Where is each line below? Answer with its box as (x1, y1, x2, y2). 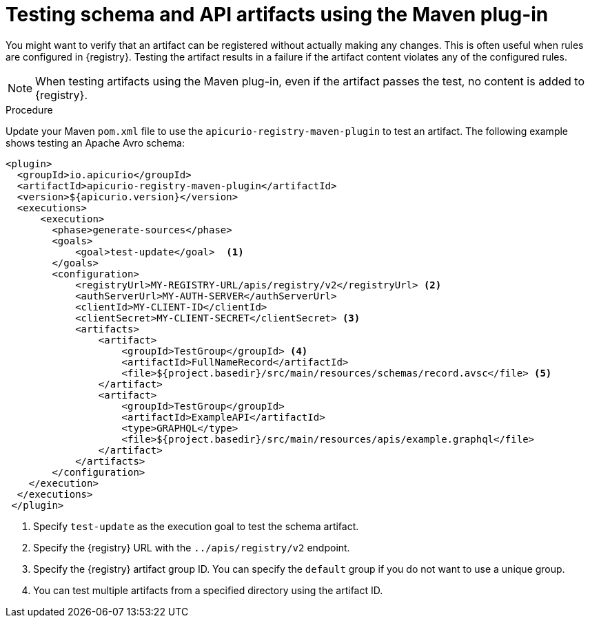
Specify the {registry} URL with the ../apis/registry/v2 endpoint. (33, 541, 350, 553)
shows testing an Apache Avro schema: (6, 136, 185, 149)
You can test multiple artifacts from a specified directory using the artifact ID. (33, 584, 383, 596)
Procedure (6, 103, 53, 116)
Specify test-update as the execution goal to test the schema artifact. (33, 520, 359, 532)
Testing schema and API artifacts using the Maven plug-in (6, 3, 549, 26)
